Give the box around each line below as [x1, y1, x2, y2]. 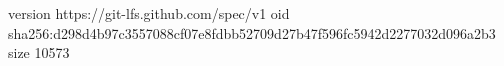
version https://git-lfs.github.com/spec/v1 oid [8, 3, 290, 23]
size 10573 [8, 42, 70, 63]
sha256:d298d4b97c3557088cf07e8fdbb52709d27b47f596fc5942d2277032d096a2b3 [8, 22, 496, 43]
